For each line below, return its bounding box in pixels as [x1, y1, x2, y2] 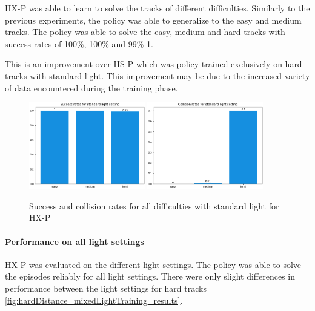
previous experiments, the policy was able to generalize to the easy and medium [5, 13, 302, 26]
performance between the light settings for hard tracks [5, 282, 207, 295]
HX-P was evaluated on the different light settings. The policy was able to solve [5, 258, 302, 270]
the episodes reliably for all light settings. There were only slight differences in [5, 270, 295, 283]
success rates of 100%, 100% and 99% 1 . [5, 37, 153, 50]
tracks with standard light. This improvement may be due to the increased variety [5, 69, 310, 82]
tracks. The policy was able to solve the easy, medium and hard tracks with [5, 25, 285, 38]
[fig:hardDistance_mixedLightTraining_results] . [5, 293, 183, 306]
